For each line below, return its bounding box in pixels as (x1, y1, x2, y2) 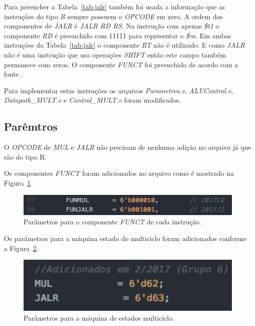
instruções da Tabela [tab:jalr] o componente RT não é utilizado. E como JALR (4, 40, 245, 50)
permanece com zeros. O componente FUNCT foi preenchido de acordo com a (4, 59, 238, 69)
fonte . (4, 69, 23, 79)
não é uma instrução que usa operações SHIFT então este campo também (4, 49, 226, 59)
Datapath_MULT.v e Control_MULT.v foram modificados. (4, 95, 181, 105)
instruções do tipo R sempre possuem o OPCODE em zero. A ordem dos (4, 11, 223, 21)
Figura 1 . (4, 177, 33, 188)
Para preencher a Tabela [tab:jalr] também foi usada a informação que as (4, 1, 226, 11)
